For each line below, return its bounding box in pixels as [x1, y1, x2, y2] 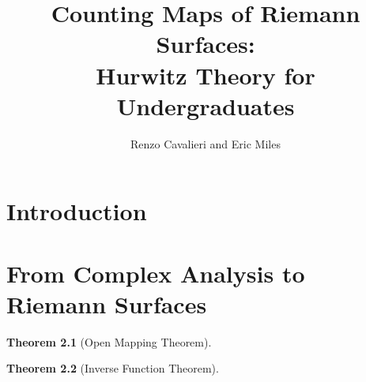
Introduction [6, 195, 147, 227]
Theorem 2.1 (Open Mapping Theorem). [6, 333, 212, 350]
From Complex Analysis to [6, 257, 305, 289]
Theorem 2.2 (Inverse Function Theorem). [6, 360, 219, 376]
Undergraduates [116, 89, 295, 122]
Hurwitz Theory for [96, 58, 315, 91]
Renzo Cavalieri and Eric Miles [130, 135, 281, 152]
